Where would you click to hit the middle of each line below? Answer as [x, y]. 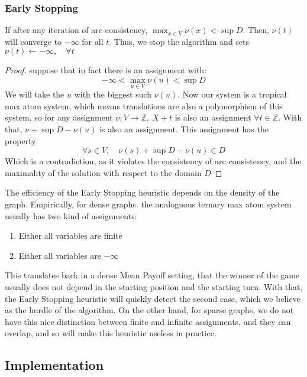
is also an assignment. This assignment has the [184, 129]
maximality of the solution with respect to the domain [103, 172]
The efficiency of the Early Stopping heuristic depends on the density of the [142, 192]
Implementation [54, 365]
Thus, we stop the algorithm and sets [182, 41]
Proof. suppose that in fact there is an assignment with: [106, 70]
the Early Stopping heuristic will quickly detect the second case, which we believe [153, 298]
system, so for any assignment [59, 117]
